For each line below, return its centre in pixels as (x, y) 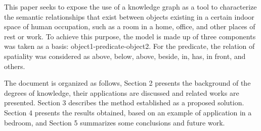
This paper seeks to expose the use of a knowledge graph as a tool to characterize (130, 7)
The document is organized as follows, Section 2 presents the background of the (127, 83)
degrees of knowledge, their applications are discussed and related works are (122, 92)
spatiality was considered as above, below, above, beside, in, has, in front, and (125, 56)
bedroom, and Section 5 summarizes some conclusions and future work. (115, 122)
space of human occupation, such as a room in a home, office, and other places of (130, 26)
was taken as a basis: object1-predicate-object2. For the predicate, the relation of (129, 46)
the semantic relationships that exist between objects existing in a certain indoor (129, 16)
